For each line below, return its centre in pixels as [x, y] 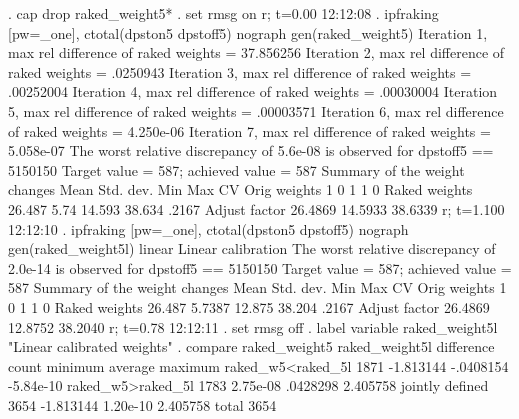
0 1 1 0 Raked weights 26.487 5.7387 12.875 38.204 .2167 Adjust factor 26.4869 [249, 306]
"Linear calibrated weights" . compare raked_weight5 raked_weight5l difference [251, 346]
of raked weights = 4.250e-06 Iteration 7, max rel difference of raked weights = [249, 130]
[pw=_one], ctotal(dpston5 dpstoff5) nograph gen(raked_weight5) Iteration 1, [248, 32]
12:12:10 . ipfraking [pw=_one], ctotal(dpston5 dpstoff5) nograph [208, 228]
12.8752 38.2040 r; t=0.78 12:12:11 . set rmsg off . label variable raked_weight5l [253, 326]
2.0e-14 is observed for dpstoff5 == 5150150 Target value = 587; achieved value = [260, 267]
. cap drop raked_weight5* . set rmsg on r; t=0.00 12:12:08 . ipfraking [223, 13]
